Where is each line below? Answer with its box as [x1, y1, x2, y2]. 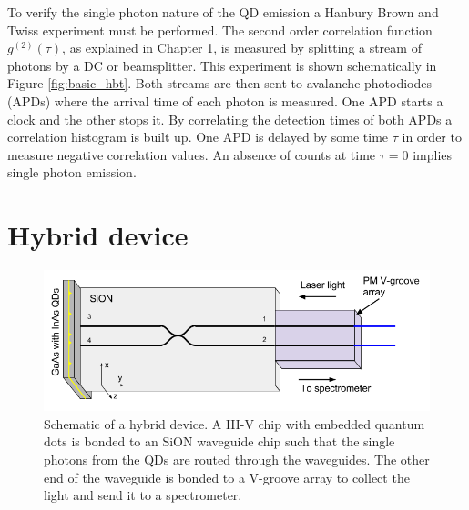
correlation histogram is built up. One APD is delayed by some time [7, 127, 389, 146]
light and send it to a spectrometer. [44, 485, 242, 505]
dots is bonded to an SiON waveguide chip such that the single [44, 432, 395, 451]
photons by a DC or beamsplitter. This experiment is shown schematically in [7, 55, 437, 75]
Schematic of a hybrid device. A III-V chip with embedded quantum [44, 414, 425, 433]
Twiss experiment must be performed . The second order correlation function [7, 20, 433, 39]
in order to [402, 127, 462, 146]
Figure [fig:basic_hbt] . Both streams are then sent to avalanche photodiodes [7, 74, 433, 93]
